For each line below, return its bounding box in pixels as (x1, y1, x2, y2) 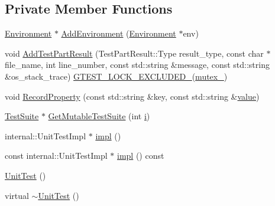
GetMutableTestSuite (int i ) (48, 110, 150, 122)
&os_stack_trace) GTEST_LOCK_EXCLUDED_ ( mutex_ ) (5, 70, 228, 82)
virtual (5, 189, 29, 201)
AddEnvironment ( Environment (61, 27, 176, 40)
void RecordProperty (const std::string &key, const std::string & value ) (5, 90, 260, 102)
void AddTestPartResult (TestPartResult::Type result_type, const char (5, 47, 264, 59)
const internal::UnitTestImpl (5, 149, 108, 162)
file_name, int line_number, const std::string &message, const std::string (5, 58, 270, 71)
